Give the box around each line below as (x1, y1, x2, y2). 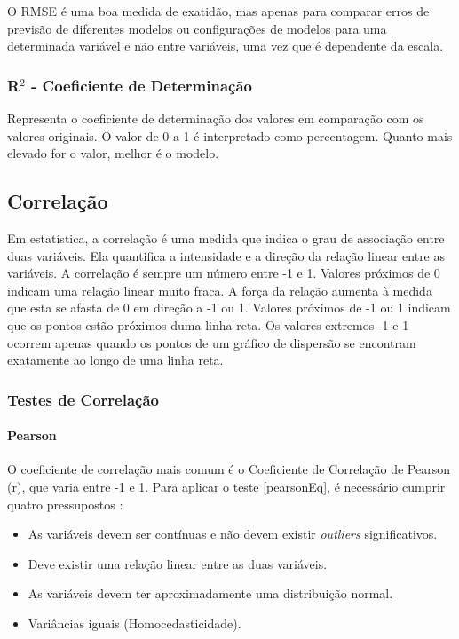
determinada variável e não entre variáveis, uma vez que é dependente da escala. (7, 36, 444, 55)
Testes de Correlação (7, 388, 159, 410)
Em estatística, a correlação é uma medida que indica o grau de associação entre (7, 228, 445, 247)
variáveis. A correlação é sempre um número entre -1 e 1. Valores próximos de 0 (7, 264, 440, 282)
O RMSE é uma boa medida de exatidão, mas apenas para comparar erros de (7, 2, 430, 20)
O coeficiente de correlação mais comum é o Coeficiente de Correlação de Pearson (7, 460, 450, 478)
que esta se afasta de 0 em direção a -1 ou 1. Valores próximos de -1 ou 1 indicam (7, 298, 451, 317)
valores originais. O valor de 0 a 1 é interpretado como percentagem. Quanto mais (7, 126, 453, 145)
